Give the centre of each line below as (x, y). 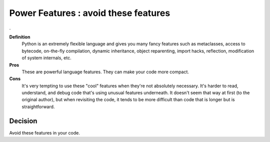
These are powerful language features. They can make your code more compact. (105, 72)
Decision (23, 121)
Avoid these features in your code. (44, 133)
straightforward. (38, 107)
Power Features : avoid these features (90, 13)
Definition (20, 37)
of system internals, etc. (47, 58)
